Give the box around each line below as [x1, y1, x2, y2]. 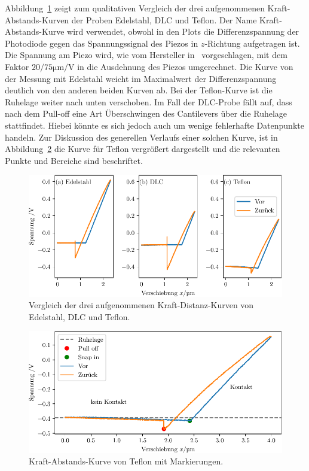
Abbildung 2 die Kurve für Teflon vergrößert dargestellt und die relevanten [5, 142, 280, 155]
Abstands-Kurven [5, 13, 69, 26]
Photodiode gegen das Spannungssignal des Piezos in [5, 37, 198, 49]
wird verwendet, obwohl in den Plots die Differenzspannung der [67, 25, 299, 38]
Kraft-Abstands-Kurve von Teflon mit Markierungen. [29, 455, 224, 467]
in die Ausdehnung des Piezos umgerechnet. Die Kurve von [77, 60, 293, 72]
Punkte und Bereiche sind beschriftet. [5, 154, 143, 166]
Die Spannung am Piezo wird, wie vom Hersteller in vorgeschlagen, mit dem [5, 48, 287, 61]
